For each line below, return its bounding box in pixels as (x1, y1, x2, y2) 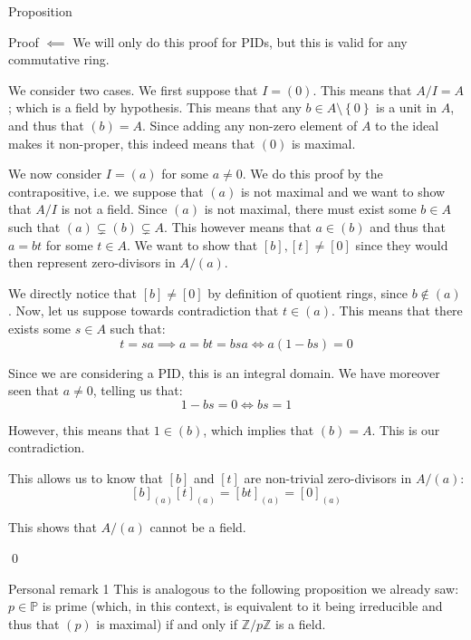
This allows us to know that (8, 468, 163, 487)
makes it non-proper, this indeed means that (8, 133, 255, 152)
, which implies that (203, 420, 314, 439)
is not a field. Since (61, 199, 168, 218)
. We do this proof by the (242, 164, 383, 183)
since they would (355, 235, 448, 254)
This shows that (8, 518, 97, 537)
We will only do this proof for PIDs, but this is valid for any (72, 32, 408, 51)
